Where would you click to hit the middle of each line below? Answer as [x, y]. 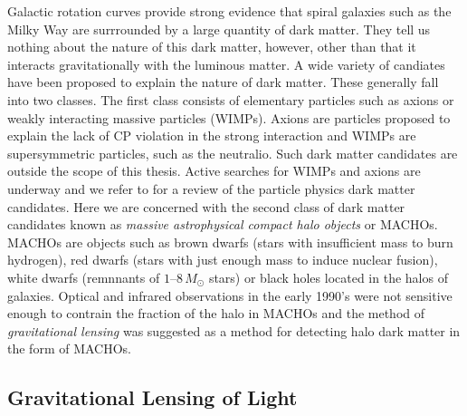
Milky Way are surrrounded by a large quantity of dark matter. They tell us [219, 29]
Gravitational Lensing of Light [152, 397]
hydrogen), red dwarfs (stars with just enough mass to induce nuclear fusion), [223, 260]
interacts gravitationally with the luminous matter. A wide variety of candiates [226, 64]
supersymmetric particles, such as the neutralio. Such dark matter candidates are [233, 153]
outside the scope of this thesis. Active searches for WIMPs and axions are [214, 171]
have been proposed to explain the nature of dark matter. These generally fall [223, 82]
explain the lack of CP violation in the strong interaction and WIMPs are [212, 135]
